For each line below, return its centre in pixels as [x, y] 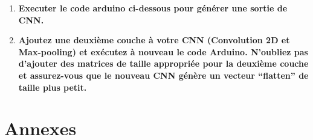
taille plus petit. [53, 87]
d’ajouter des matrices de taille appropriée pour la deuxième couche [163, 63]
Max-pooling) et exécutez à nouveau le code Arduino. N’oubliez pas [163, 51]
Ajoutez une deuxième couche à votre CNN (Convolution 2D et [154, 40]
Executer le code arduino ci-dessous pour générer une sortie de [153, 8]
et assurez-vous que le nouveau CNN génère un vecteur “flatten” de [163, 75]
